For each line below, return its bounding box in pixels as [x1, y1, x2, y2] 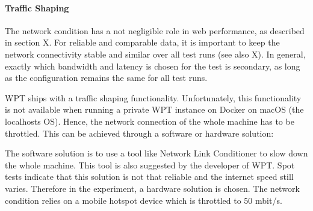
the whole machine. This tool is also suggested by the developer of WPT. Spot [5, 158, 295, 171]
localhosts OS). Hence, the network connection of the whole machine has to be [5, 114, 294, 127]
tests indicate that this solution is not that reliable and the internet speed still [5, 170, 294, 183]
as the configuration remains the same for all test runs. [5, 71, 208, 84]
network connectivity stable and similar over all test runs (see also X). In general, [5, 47, 306, 60]
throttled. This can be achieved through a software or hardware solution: [5, 126, 274, 139]
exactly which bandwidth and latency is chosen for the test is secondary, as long [5, 59, 300, 72]
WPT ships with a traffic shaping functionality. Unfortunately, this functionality [5, 91, 302, 104]
